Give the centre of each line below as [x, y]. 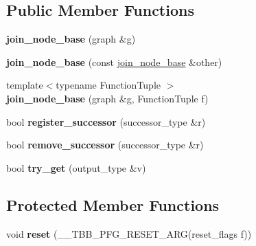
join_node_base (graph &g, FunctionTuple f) [107, 98]
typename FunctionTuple [108, 85]
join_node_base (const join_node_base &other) [114, 61]
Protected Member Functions [113, 204]
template [25, 85]
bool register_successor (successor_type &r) [106, 121]
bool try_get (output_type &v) [76, 167]
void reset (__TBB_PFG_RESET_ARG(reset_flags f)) [129, 233]
